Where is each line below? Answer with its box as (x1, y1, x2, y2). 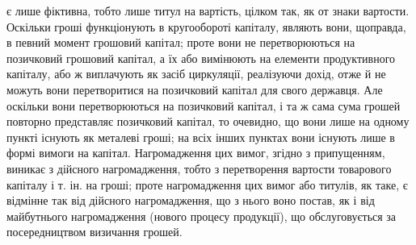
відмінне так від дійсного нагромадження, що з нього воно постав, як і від (6, 192, 375, 209)
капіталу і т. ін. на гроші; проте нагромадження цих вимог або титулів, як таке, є (6, 176, 408, 193)
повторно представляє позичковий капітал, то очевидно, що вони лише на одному (6, 113, 410, 130)
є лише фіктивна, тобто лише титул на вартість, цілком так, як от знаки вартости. (6, 2, 410, 19)
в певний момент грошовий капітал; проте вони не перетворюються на (6, 34, 355, 51)
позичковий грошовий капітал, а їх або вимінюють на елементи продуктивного (6, 49, 396, 66)
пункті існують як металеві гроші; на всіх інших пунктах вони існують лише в (6, 128, 395, 145)
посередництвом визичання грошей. (6, 223, 183, 240)
